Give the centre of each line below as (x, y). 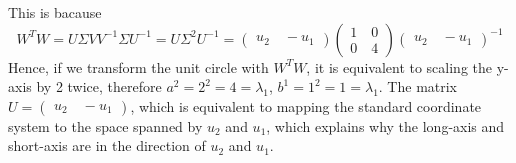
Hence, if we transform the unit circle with (138, 66)
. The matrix (418, 86)
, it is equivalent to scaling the (399, 66)
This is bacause (55, 12)
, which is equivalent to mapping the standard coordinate (306, 105)
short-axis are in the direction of (107, 145)
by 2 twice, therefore (99, 86)
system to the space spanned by (105, 125)
